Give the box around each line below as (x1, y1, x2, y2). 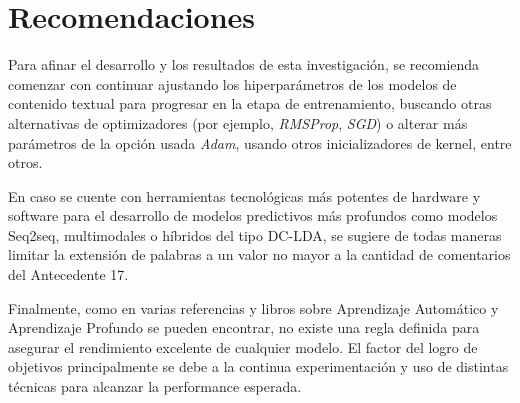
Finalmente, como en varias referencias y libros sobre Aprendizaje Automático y (8, 297, 499, 318)
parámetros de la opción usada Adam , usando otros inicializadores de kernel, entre (8, 132, 512, 153)
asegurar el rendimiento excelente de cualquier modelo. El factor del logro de (8, 336, 478, 357)
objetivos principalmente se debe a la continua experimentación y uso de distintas (8, 356, 509, 377)
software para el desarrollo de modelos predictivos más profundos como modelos (8, 205, 498, 226)
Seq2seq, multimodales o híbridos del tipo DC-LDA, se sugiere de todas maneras (8, 224, 502, 245)
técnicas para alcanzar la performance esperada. (8, 376, 302, 397)
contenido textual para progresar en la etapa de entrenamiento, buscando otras (8, 93, 492, 114)
